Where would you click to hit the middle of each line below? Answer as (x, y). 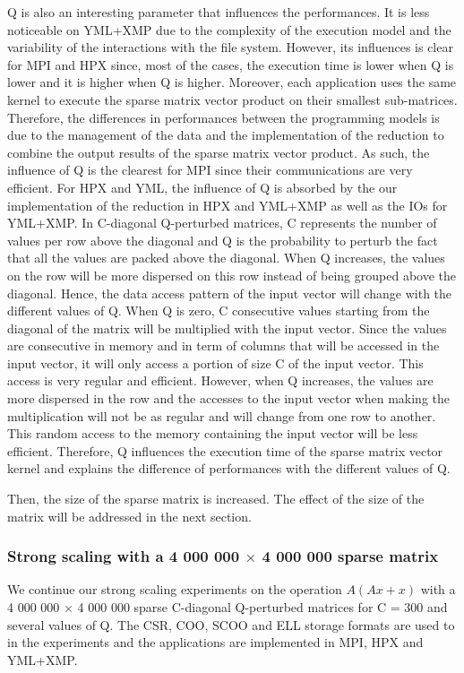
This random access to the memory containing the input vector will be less (213, 433)
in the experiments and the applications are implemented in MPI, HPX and (215, 642)
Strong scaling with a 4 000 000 (124, 556)
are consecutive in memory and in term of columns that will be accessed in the (223, 345)
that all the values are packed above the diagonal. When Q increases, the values (226, 258)
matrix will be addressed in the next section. (129, 516)
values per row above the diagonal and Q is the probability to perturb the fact (223, 240)
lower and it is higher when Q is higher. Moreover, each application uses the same (232, 82)
